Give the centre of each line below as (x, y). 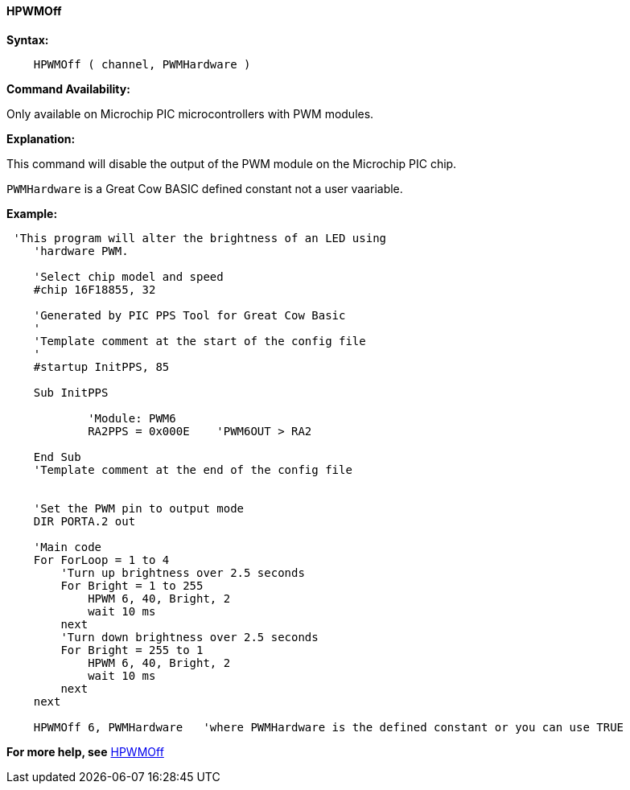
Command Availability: (68, 88)
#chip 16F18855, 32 (95, 289)
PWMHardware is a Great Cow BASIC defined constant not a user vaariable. (205, 188)
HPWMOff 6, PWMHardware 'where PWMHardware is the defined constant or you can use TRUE (329, 727)
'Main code (68, 547)
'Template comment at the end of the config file (193, 469)
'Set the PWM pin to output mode (139, 508)
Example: (32, 213)
